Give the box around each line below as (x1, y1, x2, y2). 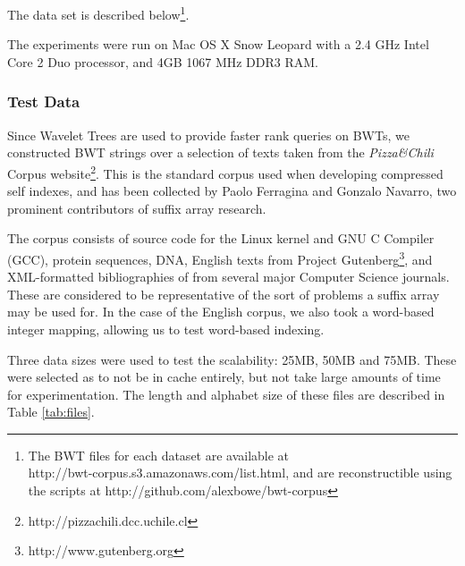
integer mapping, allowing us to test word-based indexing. (7, 319, 325, 338)
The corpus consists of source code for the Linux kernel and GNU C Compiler (7, 229, 435, 248)
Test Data (7, 90, 80, 113)
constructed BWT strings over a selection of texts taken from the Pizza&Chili (7, 143, 434, 162)
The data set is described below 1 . (7, 3, 190, 23)
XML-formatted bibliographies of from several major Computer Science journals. (7, 267, 450, 286)
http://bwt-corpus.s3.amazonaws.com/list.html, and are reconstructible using (28, 463, 452, 482)
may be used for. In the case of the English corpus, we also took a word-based (7, 302, 435, 321)
